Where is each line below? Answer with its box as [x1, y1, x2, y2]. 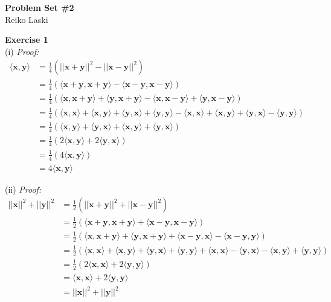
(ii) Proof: [5, 182, 42, 195]
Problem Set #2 [5, 1, 74, 13]
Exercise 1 [5, 33, 48, 46]
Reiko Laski [5, 13, 48, 25]
